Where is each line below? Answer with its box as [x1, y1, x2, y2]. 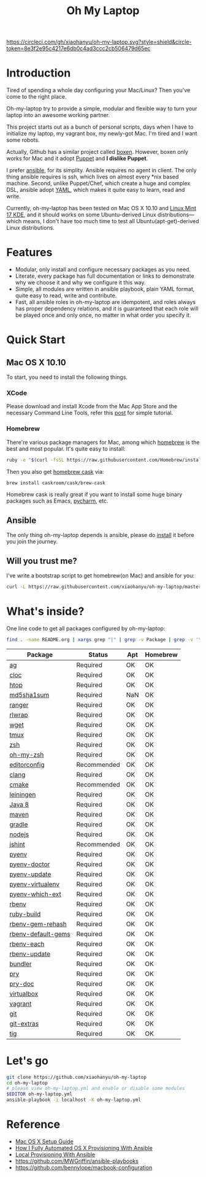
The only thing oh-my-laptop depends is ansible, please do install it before [6, 531, 194, 539]
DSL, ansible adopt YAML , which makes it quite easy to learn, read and [6, 186, 185, 194]
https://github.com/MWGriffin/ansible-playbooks [15, 1157, 139, 1165]
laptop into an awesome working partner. [6, 112, 110, 119]
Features [6, 246, 53, 259]
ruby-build [9, 910, 41, 918]
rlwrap [9, 710, 29, 719]
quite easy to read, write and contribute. [15, 292, 117, 299]
